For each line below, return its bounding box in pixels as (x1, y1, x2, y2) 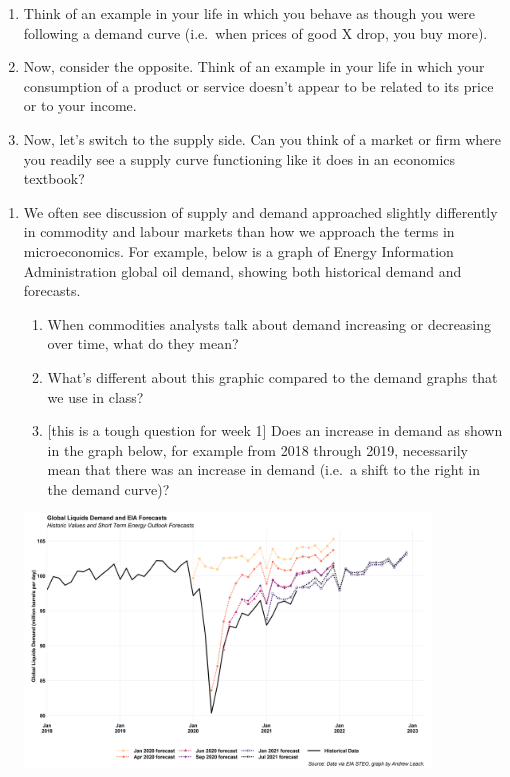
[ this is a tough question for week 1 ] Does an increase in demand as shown (47, 420, 503, 441)
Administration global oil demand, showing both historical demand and (23, 260, 462, 281)
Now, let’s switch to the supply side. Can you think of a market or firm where (23, 128, 502, 149)
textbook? (23, 168, 85, 189)
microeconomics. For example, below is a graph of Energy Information (23, 240, 454, 261)
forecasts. (23, 280, 81, 301)
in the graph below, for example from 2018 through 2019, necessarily (47, 439, 468, 460)
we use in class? (47, 386, 144, 407)
